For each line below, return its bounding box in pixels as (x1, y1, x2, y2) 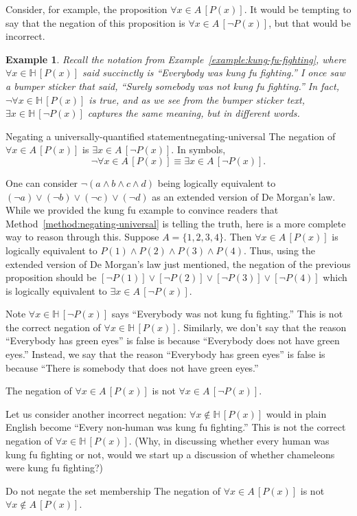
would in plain (266, 406, 327, 420)
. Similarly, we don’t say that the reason (177, 319, 347, 334)
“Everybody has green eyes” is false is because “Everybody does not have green (5, 333, 340, 348)
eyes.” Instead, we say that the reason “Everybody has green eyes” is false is (5, 347, 325, 361)
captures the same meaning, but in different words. (87, 106, 300, 120)
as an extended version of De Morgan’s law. (152, 189, 336, 203)
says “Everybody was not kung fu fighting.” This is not (111, 306, 343, 321)
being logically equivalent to (157, 175, 276, 190)
